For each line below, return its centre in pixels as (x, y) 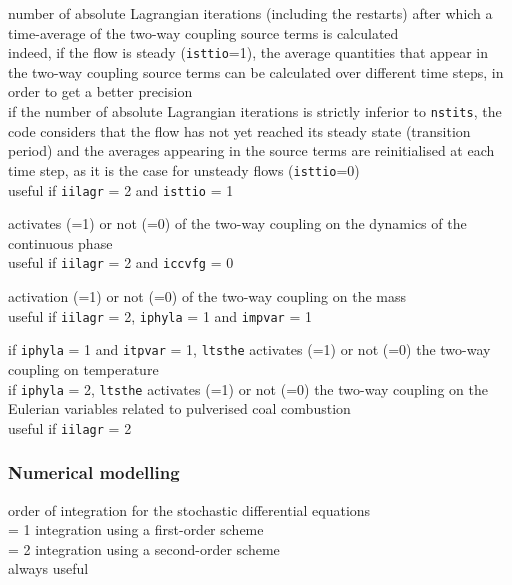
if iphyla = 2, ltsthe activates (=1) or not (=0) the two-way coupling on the (248, 388)
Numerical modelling (94, 472)
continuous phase (60, 242)
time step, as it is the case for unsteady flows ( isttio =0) (184, 169)
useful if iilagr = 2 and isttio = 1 (121, 189)
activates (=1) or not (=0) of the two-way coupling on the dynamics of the (237, 223)
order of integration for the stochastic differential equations (189, 509)
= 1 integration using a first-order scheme (136, 529)
